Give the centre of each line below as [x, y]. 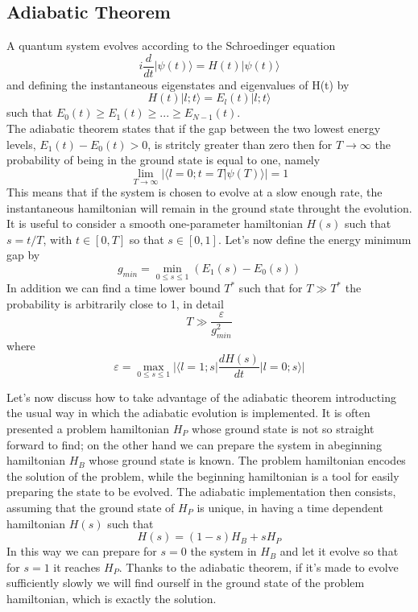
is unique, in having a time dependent [290, 507]
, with [58, 239]
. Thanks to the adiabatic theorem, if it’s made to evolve [259, 567]
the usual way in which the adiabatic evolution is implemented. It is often [188, 413]
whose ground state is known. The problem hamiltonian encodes [247, 460]
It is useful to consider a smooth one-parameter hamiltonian [155, 223]
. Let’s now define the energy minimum [315, 239]
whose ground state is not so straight [283, 429]
